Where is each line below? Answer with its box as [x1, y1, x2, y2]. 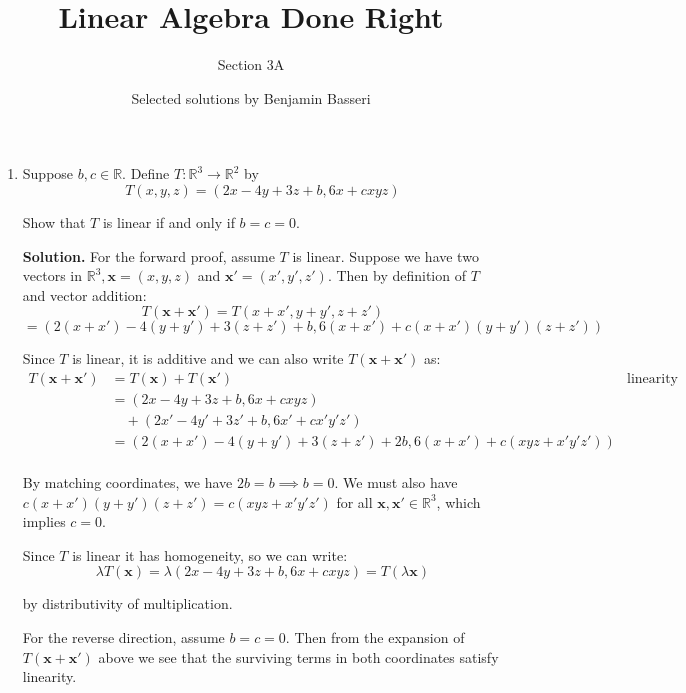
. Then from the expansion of [285, 627, 465, 647]
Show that [22, 211, 86, 232]
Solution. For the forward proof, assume [22, 245, 275, 266]
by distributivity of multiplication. [22, 593, 233, 614]
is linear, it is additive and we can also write [72, 348, 344, 369]
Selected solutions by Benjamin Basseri [131, 87, 371, 108]
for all [336, 491, 373, 512]
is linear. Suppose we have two [292, 245, 479, 266]
